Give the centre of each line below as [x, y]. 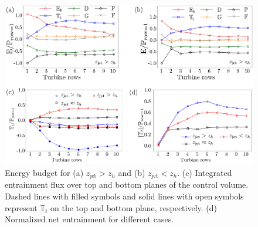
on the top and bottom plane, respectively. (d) [134, 207]
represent [21, 207]
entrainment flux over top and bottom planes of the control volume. [127, 184]
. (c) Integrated [205, 172]
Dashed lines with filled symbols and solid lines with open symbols [124, 196]
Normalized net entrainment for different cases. [89, 219]
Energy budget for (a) [44, 172]
